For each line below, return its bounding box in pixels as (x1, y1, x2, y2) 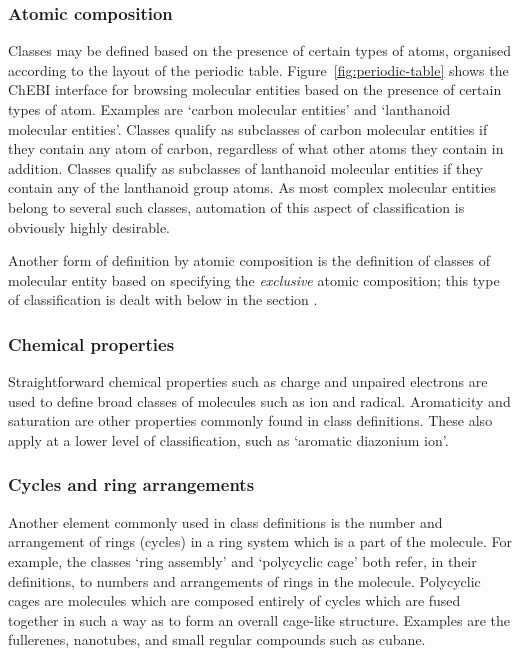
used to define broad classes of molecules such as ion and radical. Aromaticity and (8, 390, 511, 411)
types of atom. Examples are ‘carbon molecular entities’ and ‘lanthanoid (8, 99, 451, 119)
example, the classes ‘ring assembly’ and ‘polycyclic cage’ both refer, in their (8, 550, 477, 571)
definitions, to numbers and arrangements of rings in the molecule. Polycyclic (8, 570, 481, 591)
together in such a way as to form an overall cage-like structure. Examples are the (8, 609, 510, 630)
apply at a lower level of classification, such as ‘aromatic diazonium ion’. (8, 429, 449, 450)
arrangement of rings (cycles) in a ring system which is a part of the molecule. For (8, 531, 512, 552)
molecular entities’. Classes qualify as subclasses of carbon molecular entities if (8, 118, 488, 139)
